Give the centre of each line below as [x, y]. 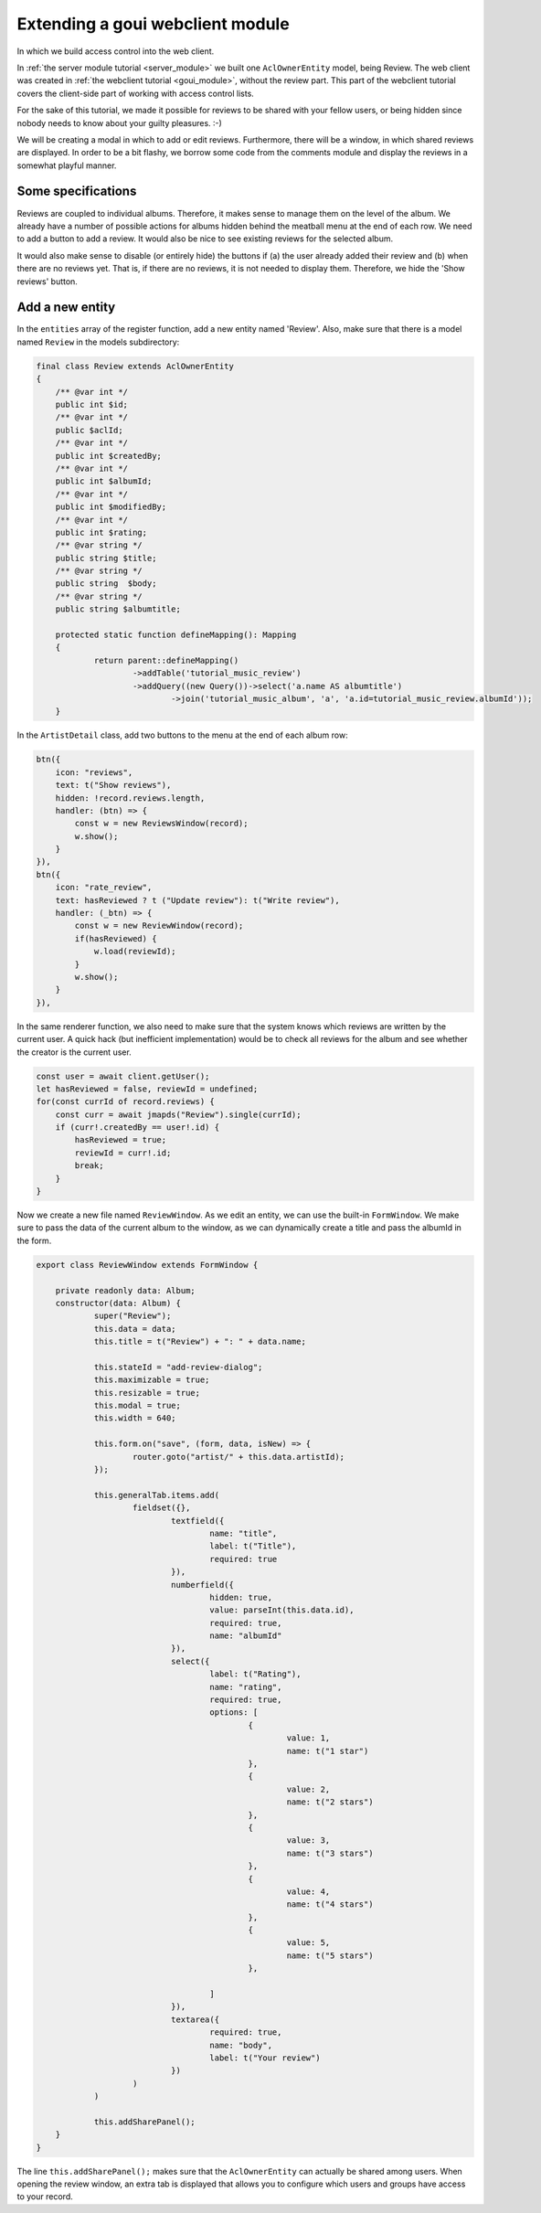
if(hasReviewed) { [116, 938]
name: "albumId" [246, 1636]
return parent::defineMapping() [166, 660]
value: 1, [308, 1738]
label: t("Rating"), [255, 1674]
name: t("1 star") [328, 1751]
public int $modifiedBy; [111, 507]
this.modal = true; [138, 1406]
